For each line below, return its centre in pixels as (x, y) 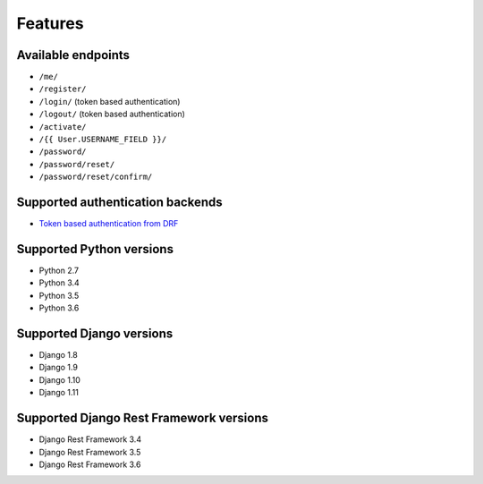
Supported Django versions (95, 333)
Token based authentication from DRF (109, 224)
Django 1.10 (59, 379)
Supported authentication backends (119, 202)
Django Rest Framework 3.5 (90, 452)
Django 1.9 (58, 368)
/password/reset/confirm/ (96, 177)
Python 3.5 (59, 295)
